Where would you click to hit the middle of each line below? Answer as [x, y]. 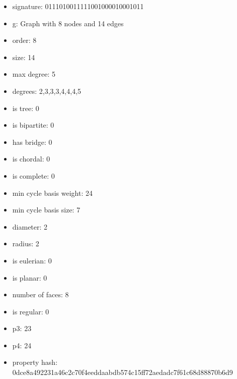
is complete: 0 [33, 175]
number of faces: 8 [41, 294]
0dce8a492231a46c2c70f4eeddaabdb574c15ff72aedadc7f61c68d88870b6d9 [123, 372]
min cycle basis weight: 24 [52, 193]
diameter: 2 [30, 226]
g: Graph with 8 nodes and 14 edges [68, 23]
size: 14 [24, 57]
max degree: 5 [34, 74]
